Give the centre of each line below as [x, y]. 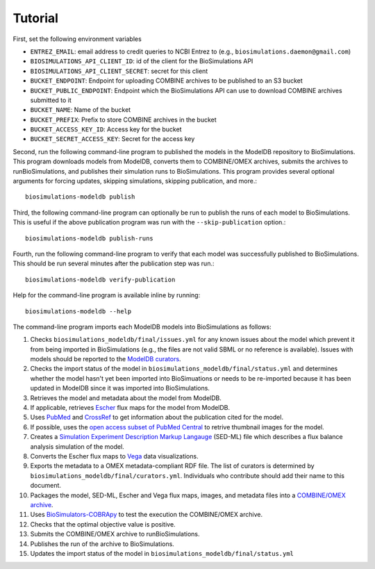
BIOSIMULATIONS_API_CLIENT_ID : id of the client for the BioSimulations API [142, 61]
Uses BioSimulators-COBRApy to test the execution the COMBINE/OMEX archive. [147, 515]
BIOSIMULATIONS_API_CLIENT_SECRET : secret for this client [119, 71]
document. [46, 486]
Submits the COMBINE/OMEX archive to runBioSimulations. [115, 534]
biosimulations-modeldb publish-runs [90, 238]
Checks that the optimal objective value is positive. [103, 524]
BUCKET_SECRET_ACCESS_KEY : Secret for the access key [112, 139]
